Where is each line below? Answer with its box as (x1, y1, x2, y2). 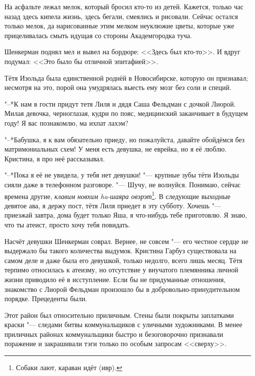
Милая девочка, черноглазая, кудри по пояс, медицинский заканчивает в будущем (4, 108, 248, 118)
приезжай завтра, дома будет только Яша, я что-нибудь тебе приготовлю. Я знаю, (4, 210, 247, 220)
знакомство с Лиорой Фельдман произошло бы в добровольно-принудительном (4, 284, 240, 294)
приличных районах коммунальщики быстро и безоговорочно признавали (4, 329, 223, 339)
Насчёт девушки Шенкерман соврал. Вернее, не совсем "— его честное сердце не (4, 236, 249, 246)
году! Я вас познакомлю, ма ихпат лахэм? (4, 117, 129, 128)
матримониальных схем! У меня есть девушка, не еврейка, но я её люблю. (4, 144, 227, 154)
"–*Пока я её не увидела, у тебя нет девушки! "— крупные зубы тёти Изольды (4, 170, 239, 180)
